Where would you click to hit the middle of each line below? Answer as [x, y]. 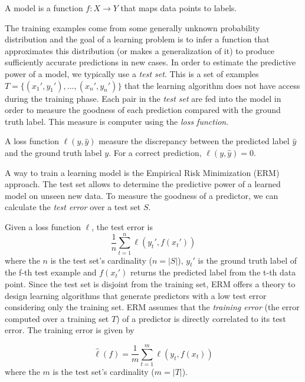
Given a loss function [43, 226]
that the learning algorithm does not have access [212, 85]
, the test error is [122, 226]
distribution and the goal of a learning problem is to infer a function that [137, 39]
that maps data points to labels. [179, 8]
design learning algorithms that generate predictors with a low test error [136, 295]
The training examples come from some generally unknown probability [132, 27]
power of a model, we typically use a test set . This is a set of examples [132, 73]
